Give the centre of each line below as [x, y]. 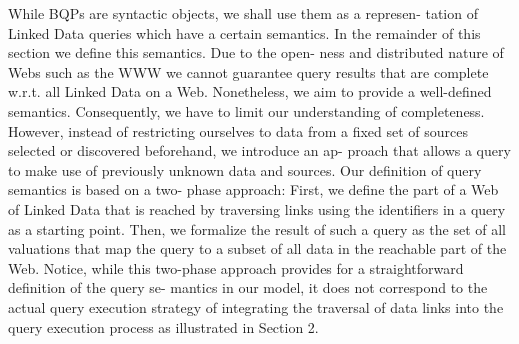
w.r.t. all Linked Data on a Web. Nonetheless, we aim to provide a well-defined [250, 91]
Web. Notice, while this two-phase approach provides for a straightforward [236, 267]
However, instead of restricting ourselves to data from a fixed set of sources [238, 130]
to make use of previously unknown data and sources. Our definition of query [245, 169]
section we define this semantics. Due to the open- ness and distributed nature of [256, 52]
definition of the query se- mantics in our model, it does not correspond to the [248, 287]
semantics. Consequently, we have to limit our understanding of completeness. [246, 110]
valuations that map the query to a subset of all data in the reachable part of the [257, 248]
